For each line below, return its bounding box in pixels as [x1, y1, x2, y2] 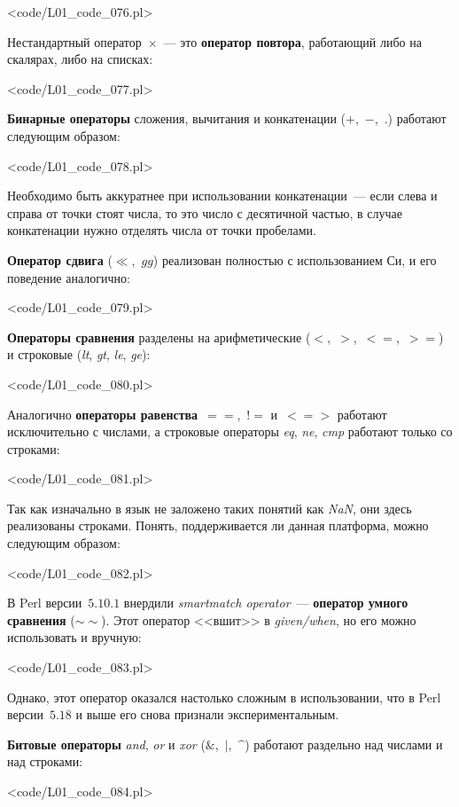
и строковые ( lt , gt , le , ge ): [7, 345, 151, 364]
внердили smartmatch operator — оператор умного [123, 593, 408, 612]
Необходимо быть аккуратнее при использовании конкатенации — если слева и [7, 186, 438, 205]
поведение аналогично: [7, 268, 130, 286]
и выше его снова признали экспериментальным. [75, 705, 339, 724]
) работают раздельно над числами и [245, 734, 443, 753]
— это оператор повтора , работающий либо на [163, 32, 422, 51]
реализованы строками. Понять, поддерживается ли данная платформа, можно [7, 516, 429, 535]
